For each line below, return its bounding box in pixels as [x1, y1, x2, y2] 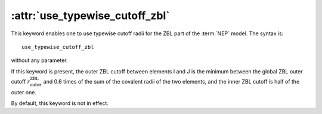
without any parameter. [11, 57, 68, 64]
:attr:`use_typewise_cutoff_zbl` [11, 9, 170, 22]
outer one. [11, 88, 37, 95]
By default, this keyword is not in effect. [11, 100, 109, 107]
